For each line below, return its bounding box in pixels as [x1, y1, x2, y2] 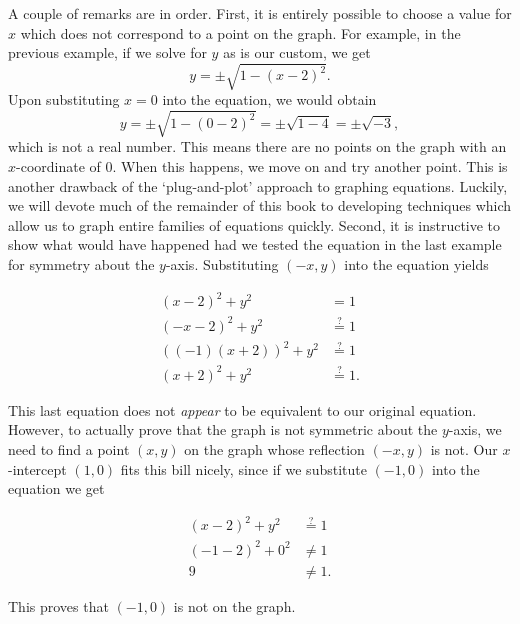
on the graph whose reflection [184, 438, 365, 459]
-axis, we [448, 419, 502, 440]
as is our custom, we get [223, 42, 371, 63]
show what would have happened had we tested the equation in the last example [8, 234, 502, 255]
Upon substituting [8, 89, 120, 110]
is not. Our [430, 438, 498, 459]
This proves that [8, 595, 109, 616]
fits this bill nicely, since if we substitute [120, 458, 367, 479]
